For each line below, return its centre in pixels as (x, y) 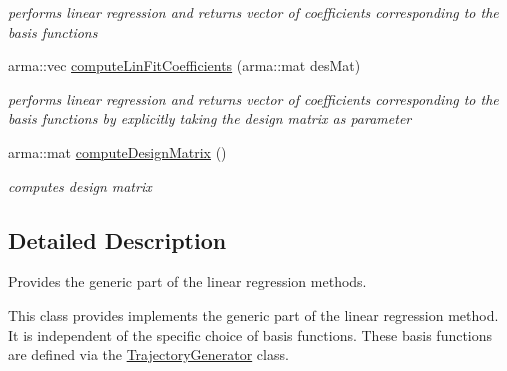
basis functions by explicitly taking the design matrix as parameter (210, 118)
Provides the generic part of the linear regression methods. (187, 281)
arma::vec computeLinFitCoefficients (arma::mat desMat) (184, 65)
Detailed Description (117, 239)
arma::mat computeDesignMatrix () (117, 151)
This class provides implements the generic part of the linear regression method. (253, 314)
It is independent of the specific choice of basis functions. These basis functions (250, 334)
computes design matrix (80, 185)
